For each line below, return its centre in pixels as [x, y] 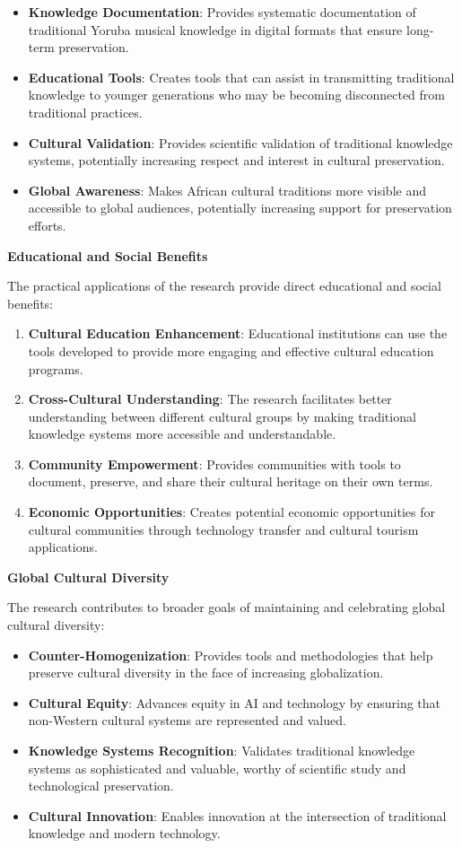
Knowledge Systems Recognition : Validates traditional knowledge [222, 750]
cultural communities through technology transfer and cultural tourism [223, 529]
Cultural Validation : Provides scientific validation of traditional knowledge [240, 142]
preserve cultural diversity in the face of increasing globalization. [206, 673]
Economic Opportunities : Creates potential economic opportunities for [232, 512]
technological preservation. [101, 786]
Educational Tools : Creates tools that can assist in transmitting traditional [241, 77]
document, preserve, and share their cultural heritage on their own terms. [231, 481]
